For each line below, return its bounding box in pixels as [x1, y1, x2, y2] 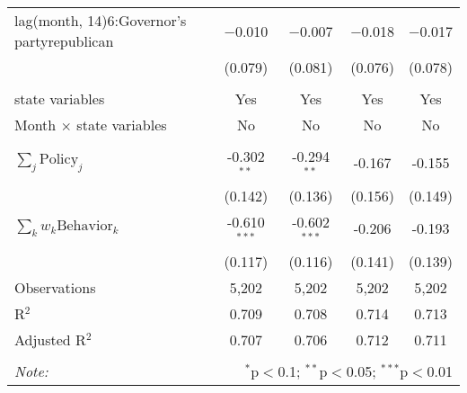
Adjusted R [14, 328, 86, 350]
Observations [14, 276, 96, 298]
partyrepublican [14, 31, 114, 51]
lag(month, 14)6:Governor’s [14, 10, 187, 31]
